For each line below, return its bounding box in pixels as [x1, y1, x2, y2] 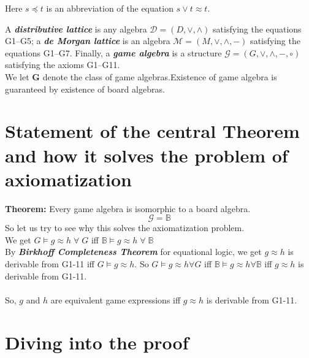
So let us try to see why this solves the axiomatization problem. [5, 221, 245, 234]
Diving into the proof [5, 329, 189, 354]
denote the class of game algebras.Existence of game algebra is [42, 70, 277, 83]
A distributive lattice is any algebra [5, 22, 147, 35]
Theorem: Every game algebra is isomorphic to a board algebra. [5, 202, 251, 215]
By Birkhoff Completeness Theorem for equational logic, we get [5, 245, 262, 258]
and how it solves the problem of [5, 142, 288, 167]
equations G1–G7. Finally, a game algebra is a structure [5, 46, 222, 59]
